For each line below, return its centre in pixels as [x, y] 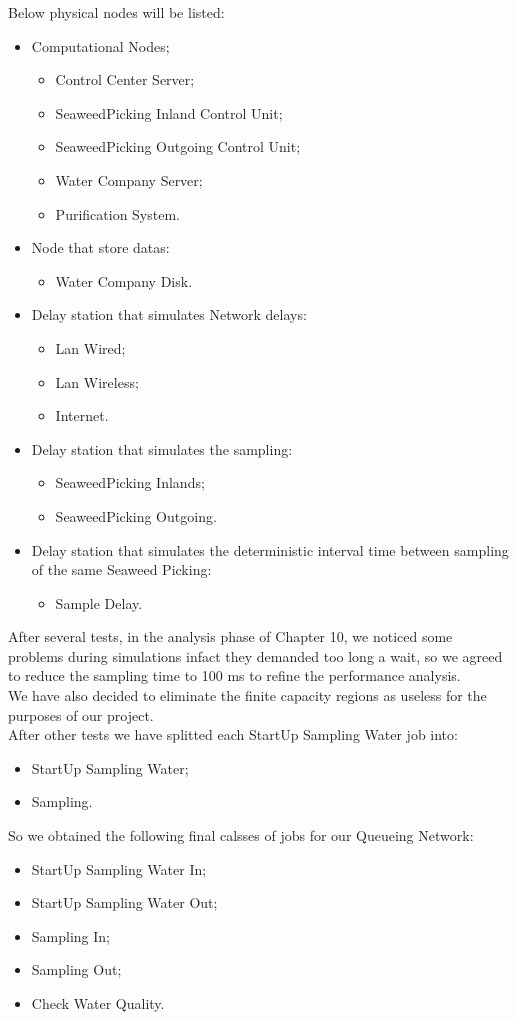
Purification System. [117, 213]
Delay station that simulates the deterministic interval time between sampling [270, 549]
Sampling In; [70, 935]
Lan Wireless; [97, 381]
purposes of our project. [81, 714]
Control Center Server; [125, 79]
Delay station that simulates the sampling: [162, 448]
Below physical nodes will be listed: [116, 12]
